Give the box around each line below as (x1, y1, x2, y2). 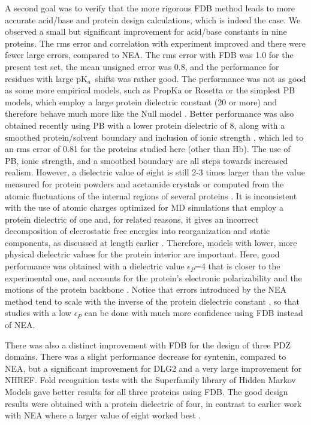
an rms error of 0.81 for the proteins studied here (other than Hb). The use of (5, 142, 291, 155)
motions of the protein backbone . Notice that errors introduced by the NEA (5, 283, 286, 296)
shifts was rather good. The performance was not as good (95, 72, 306, 84)
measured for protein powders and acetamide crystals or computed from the (5, 177, 284, 190)
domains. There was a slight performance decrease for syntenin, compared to (5, 350, 286, 363)
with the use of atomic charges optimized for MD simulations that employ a (5, 201, 283, 214)
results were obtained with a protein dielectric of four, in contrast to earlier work (5, 397, 302, 409)
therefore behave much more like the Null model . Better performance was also (5, 107, 294, 120)
